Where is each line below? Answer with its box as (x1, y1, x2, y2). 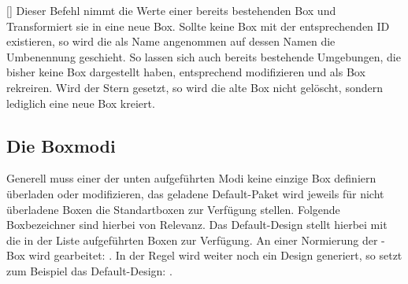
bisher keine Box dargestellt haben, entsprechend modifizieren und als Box (6, 64, 365, 80)
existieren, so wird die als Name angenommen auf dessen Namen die (6, 33, 336, 50)
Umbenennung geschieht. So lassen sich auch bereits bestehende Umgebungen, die (6, 48, 401, 65)
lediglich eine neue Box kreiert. (6, 94, 155, 111)
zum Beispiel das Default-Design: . (6, 262, 172, 278)
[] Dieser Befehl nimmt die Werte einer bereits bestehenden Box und (6, 2, 336, 18)
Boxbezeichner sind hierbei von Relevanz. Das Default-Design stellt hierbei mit (6, 216, 388, 233)
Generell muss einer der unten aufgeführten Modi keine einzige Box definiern (6, 170, 376, 186)
